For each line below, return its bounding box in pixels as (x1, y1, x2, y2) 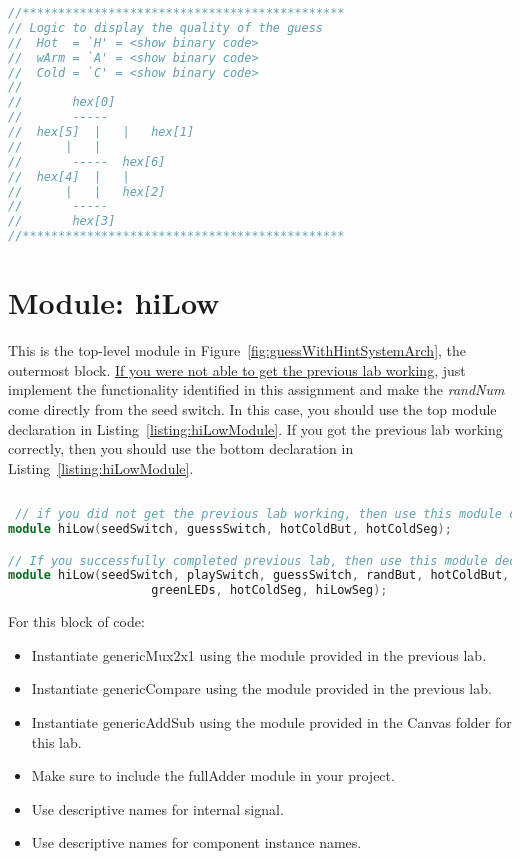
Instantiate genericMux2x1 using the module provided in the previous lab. (31, 644, 487, 665)
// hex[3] (8, 214, 116, 229)
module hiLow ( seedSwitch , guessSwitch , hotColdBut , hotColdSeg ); (8, 522, 452, 537)
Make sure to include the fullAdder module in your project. (31, 765, 395, 786)
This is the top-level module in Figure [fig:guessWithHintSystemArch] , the (8, 340, 467, 361)
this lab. (31, 731, 82, 752)
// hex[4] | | (8, 169, 130, 184)
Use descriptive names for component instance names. (31, 832, 362, 853)
